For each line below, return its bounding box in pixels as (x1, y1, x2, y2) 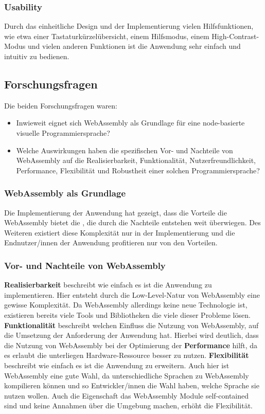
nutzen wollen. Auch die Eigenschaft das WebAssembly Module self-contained (4, 390, 249, 401)
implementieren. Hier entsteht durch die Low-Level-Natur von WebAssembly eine (4, 289, 260, 300)
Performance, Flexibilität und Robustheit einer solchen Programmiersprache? (16, 165, 260, 175)
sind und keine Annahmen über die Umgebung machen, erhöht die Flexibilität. (4, 400, 253, 411)
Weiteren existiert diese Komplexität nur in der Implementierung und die (4, 227, 235, 238)
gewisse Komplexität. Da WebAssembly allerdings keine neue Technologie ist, (4, 299, 248, 310)
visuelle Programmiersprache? (16, 127, 110, 138)
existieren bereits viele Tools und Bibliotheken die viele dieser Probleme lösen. (4, 309, 251, 320)
